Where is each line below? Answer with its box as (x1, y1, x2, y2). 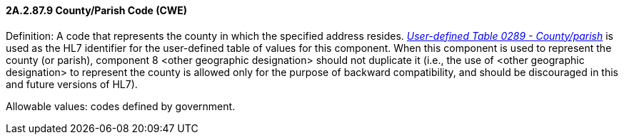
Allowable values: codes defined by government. (6, 99, 236, 112)
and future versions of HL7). (6, 77, 138, 90)
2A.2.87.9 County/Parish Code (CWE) (6, 4, 188, 16)
